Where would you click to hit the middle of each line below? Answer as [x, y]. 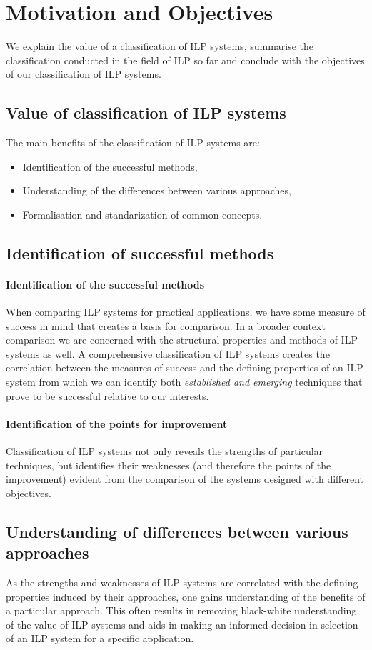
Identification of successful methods [140, 252]
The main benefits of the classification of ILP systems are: [133, 142]
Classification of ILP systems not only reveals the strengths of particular [165, 451]
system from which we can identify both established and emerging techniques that [184, 382]
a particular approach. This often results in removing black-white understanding [181, 610]
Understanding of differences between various [177, 531]
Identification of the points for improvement [117, 423]
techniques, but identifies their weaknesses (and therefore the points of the [169, 465]
